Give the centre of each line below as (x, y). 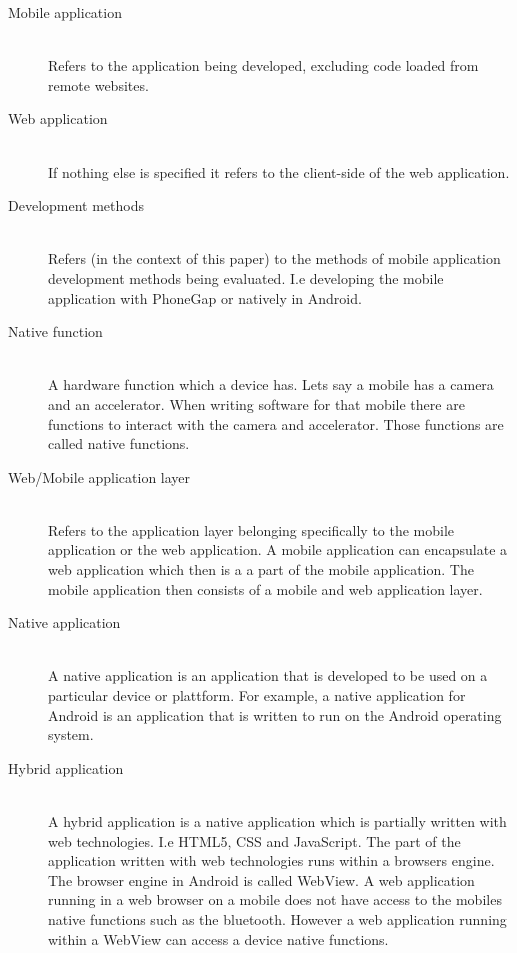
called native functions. (119, 443)
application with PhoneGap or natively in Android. (205, 297)
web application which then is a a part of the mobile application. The (261, 569)
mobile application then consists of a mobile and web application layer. (265, 588)
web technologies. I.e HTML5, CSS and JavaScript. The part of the (254, 840)
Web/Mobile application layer (99, 476)
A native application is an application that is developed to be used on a (268, 675)
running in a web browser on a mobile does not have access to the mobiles (275, 899)
